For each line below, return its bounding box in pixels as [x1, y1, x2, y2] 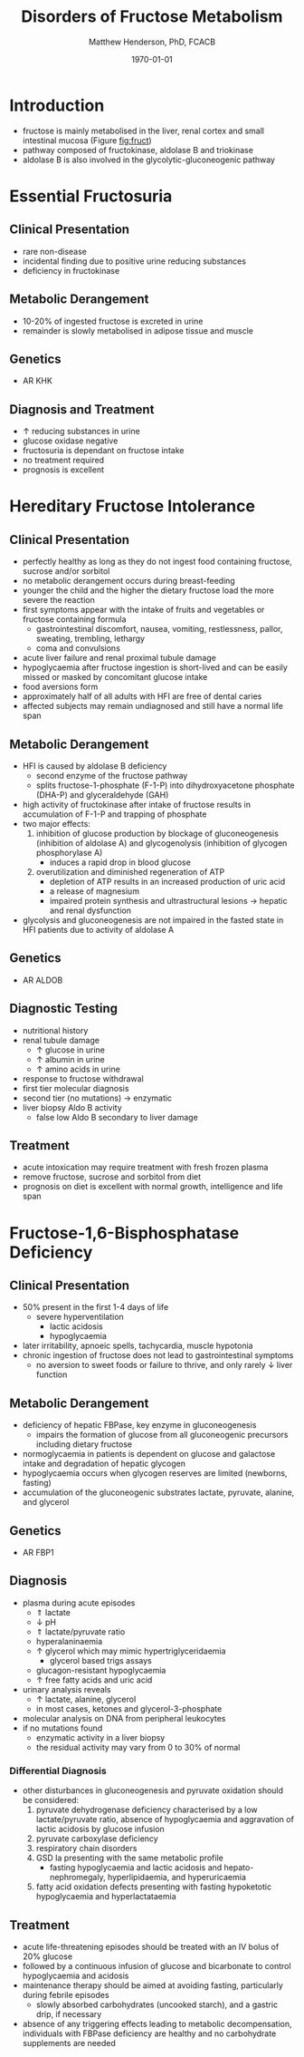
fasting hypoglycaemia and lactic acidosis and [49, 1862, 223, 1873]
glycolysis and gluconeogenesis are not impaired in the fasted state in [22, 914, 284, 926]
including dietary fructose [35, 1439, 133, 1450]
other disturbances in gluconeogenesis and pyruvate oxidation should [22, 1785, 283, 1796]
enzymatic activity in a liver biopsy [35, 1732, 166, 1742]
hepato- [223, 1862, 254, 1873]
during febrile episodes [22, 1989, 110, 2000]
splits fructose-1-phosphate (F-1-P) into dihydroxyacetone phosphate [35, 780, 296, 791]
